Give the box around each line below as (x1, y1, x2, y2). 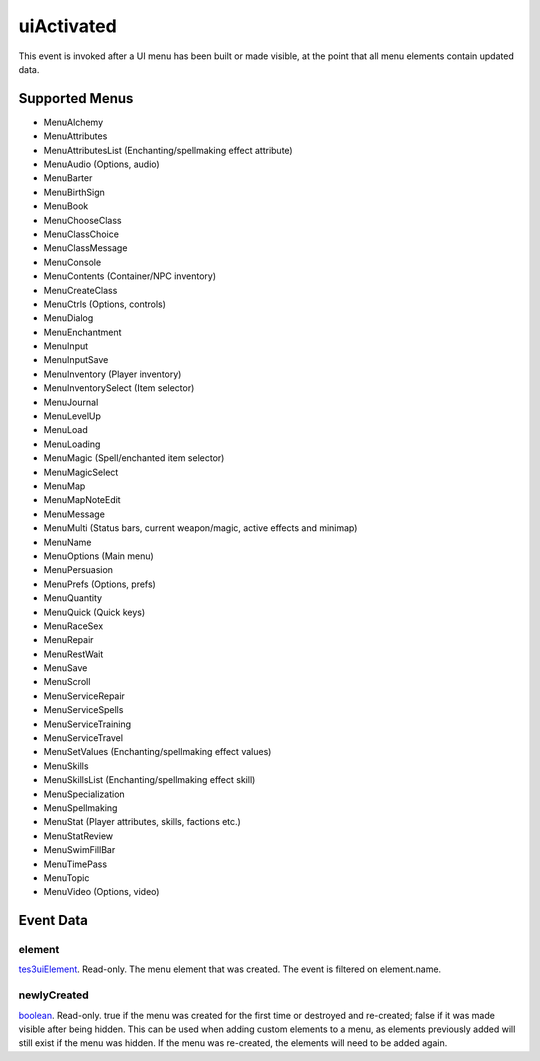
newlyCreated (18, 988, 89, 1002)
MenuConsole (43, 256, 102, 268)
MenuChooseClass (43, 214, 122, 226)
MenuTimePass (43, 858, 108, 870)
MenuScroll (43, 676, 91, 688)
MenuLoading (43, 438, 101, 450)
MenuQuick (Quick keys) (43, 606, 146, 618)
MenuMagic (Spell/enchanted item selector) (43, 452, 225, 464)
